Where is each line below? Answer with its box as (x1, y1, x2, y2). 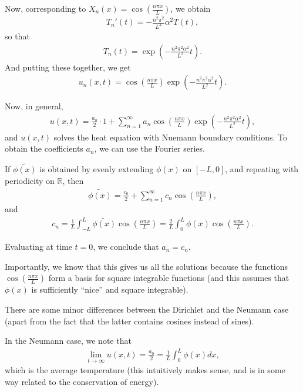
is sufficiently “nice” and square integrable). (31, 283, 188, 296)
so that (5, 29, 30, 42)
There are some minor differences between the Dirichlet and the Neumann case (5, 303, 289, 315)
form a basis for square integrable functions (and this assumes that (48, 272, 289, 284)
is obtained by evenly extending (39, 163, 154, 175)
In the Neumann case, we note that (5, 334, 132, 347)
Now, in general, (5, 100, 63, 112)
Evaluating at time (5, 240, 72, 253)
